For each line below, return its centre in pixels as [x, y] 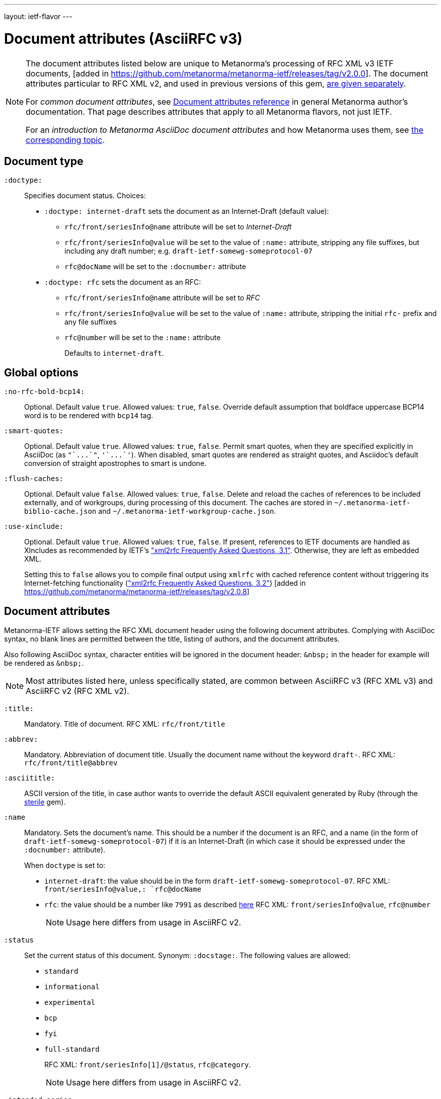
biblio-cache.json [60, 512]
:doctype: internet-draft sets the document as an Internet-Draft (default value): [187, 211]
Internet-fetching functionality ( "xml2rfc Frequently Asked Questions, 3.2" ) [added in [165, 583]
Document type [44, 161]
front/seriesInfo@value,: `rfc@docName [123, 889]
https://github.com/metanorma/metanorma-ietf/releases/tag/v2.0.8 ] [137, 592]
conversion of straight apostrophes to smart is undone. [115, 463]
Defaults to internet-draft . [114, 353]
